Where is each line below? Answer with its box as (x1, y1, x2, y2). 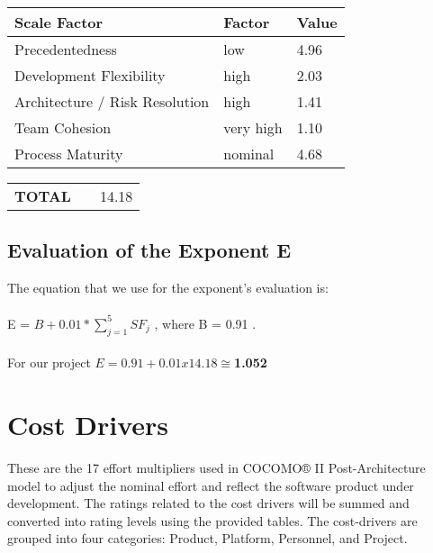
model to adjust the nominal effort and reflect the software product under (7, 476, 414, 494)
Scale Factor (14, 12, 104, 32)
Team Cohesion (14, 117, 112, 138)
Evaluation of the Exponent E (7, 236, 292, 264)
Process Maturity (14, 143, 123, 164)
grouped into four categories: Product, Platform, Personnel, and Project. (7, 529, 408, 548)
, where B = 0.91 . (154, 313, 257, 332)
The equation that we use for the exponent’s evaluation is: (7, 278, 329, 297)
